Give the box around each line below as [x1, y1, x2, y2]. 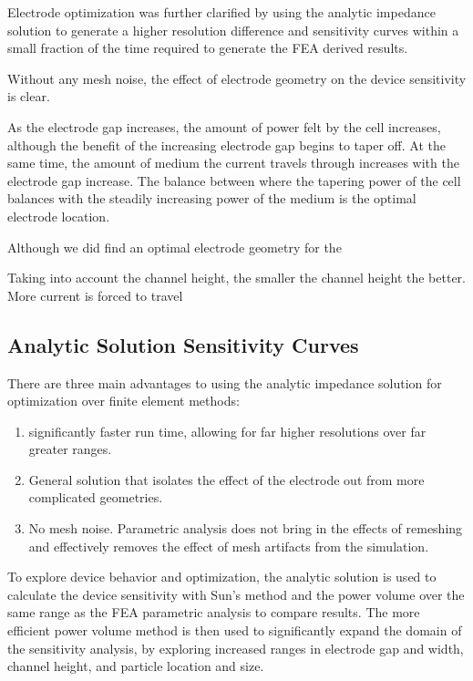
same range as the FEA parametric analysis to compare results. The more [7, 603, 420, 622]
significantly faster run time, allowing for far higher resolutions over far [28, 421, 427, 440]
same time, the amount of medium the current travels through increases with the [7, 153, 459, 172]
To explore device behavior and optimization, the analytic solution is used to [7, 567, 437, 586]
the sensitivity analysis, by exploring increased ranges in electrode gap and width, [7, 638, 464, 657]
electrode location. [7, 206, 110, 225]
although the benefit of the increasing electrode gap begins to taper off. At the [7, 135, 446, 154]
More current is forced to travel [7, 285, 183, 304]
